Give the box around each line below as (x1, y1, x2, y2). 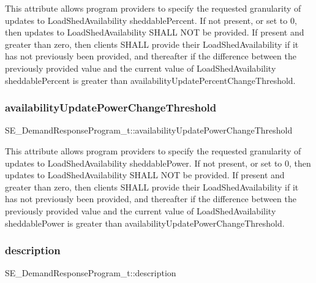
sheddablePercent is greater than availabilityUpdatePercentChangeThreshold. (5, 74, 296, 86)
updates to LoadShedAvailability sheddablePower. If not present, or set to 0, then (5, 156, 311, 169)
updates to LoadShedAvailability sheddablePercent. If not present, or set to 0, (5, 13, 297, 26)
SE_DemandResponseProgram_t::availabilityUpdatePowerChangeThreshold (5, 124, 293, 137)
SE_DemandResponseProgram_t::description (5, 266, 176, 279)
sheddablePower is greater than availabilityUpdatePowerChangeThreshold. (5, 216, 285, 229)
